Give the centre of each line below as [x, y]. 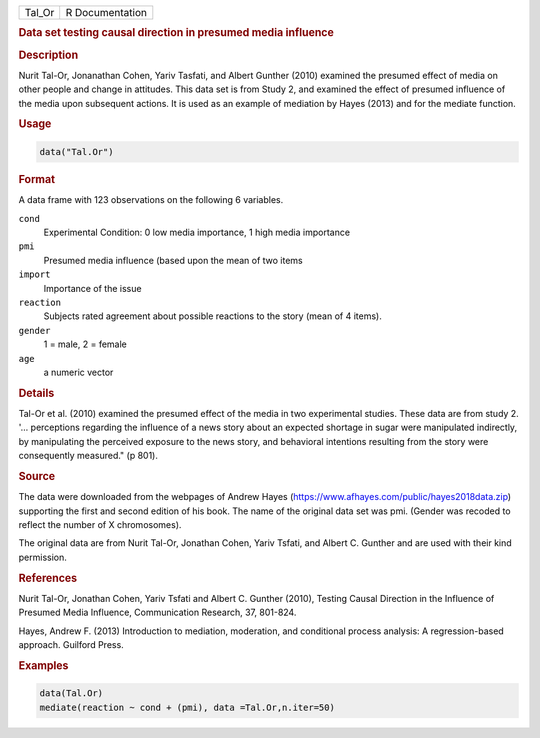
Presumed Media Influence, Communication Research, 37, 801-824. [157, 612]
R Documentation [106, 12]
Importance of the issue [92, 288]
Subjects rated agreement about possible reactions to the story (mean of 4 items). [212, 316]
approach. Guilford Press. [71, 644]
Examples [43, 665]
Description [48, 55]
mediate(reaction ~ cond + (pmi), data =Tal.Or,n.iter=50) [187, 707]
